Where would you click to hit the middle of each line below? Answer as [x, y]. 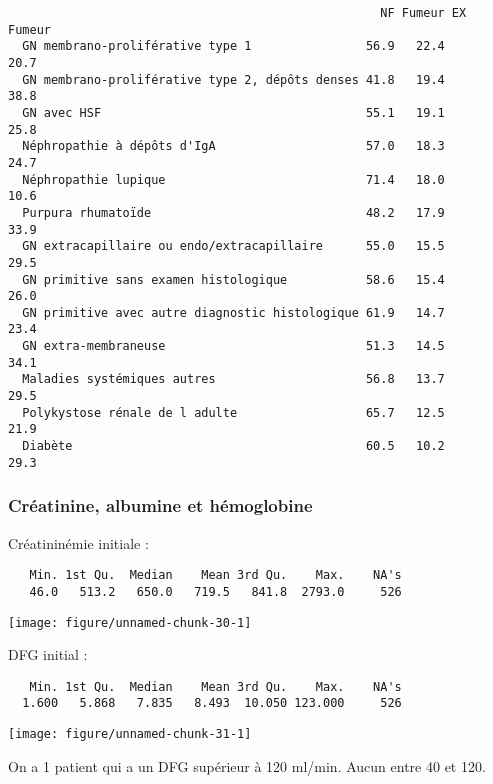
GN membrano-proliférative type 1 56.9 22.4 [233, 46]
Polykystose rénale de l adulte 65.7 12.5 [233, 412]
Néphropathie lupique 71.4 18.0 [233, 179]
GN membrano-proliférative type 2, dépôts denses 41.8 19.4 [233, 79]
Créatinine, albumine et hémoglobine [160, 505]
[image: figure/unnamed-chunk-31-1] [130, 734]
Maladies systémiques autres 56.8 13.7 [233, 379]
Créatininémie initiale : [78, 542]
